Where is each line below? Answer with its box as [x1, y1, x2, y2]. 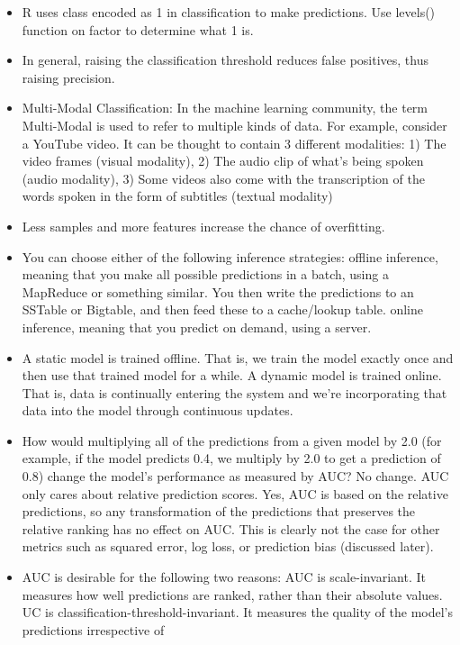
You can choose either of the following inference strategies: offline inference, [22, 247, 438, 266]
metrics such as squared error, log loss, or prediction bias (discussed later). [22, 537, 434, 556]
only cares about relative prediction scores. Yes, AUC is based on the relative [22, 484, 448, 503]
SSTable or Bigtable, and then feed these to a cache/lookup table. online [22, 300, 424, 319]
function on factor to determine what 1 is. [22, 20, 254, 39]
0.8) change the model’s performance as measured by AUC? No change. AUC [22, 467, 449, 486]
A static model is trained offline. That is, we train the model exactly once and [22, 348, 454, 367]
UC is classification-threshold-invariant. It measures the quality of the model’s [22, 603, 453, 622]
